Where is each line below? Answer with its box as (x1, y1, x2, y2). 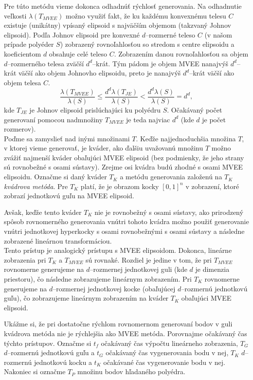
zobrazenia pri (4, 254, 46, 265)
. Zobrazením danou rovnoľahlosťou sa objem (114, 48, 249, 58)
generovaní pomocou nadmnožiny (4, 114, 103, 124)
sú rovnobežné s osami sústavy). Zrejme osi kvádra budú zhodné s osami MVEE (4, 162, 243, 172)
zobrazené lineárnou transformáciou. (4, 235, 112, 246)
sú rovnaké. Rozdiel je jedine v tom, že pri (86, 254, 212, 265)
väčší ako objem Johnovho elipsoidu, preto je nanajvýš (18, 68, 181, 78)
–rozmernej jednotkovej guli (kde (90, 264, 187, 274)
